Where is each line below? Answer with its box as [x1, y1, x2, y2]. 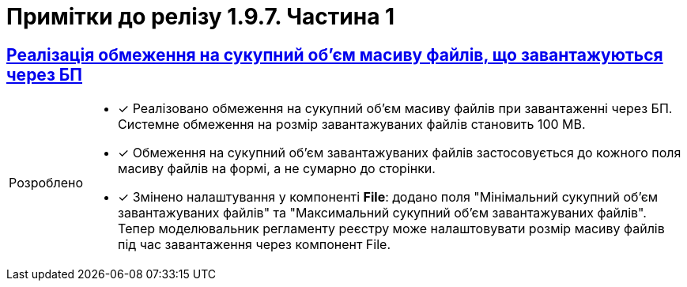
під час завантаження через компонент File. [118, 236, 391, 253]
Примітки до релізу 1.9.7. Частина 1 [6, 3, 395, 30]
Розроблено [9, 175, 84, 191]
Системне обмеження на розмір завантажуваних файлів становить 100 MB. [118, 116, 586, 133]
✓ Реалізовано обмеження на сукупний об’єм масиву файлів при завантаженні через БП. [118, 100, 673, 117]
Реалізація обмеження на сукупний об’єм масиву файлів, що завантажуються [6, 44, 663, 65]
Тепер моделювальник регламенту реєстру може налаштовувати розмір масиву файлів [118, 221, 665, 237]
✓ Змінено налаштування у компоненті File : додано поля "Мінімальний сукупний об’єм [118, 189, 659, 206]
